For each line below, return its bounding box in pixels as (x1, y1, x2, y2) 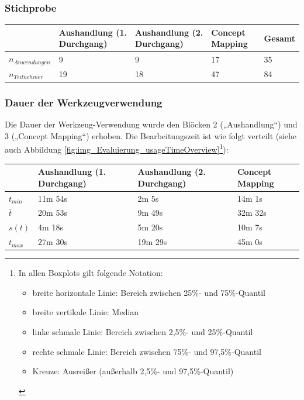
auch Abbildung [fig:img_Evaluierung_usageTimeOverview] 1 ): (5, 142, 229, 156)
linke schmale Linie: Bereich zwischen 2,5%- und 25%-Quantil (32, 325, 253, 337)
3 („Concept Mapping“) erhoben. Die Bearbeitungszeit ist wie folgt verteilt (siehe (5, 129, 296, 142)
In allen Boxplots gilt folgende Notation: (18, 267, 163, 279)
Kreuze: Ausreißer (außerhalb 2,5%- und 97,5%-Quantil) (32, 365, 234, 377)
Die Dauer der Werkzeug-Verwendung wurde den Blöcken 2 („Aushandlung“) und (5, 118, 298, 130)
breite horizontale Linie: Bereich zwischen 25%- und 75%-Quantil (32, 286, 265, 298)
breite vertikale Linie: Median (32, 306, 139, 318)
